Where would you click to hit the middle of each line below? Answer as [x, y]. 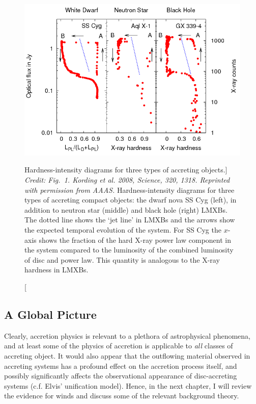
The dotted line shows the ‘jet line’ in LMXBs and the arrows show [130, 220]
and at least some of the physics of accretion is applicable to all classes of [119, 346]
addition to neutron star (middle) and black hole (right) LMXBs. [126, 209]
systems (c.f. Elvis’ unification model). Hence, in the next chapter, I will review [128, 385]
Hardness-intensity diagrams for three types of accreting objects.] [126, 170]
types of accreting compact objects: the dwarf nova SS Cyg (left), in [131, 200]
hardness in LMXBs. [56, 270]
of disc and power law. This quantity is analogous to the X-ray [122, 259]
